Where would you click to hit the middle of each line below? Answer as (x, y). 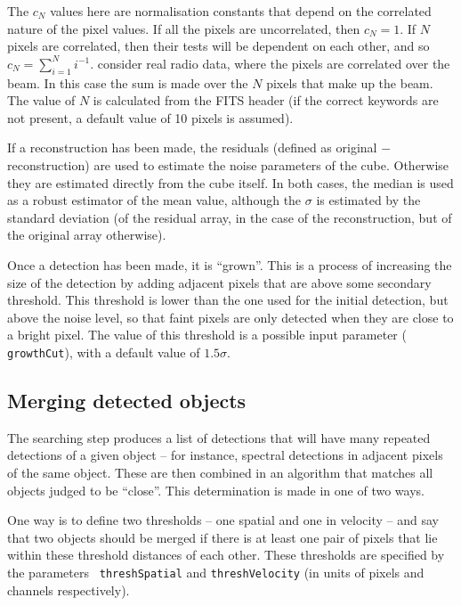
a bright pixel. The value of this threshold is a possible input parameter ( (207, 335)
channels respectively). (69, 590)
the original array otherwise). (87, 235)
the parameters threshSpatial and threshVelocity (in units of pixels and (216, 572)
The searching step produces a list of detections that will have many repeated (219, 437)
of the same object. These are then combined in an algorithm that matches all (220, 472)
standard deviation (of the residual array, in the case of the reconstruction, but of (230, 217)
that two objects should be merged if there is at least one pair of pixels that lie (222, 537)
